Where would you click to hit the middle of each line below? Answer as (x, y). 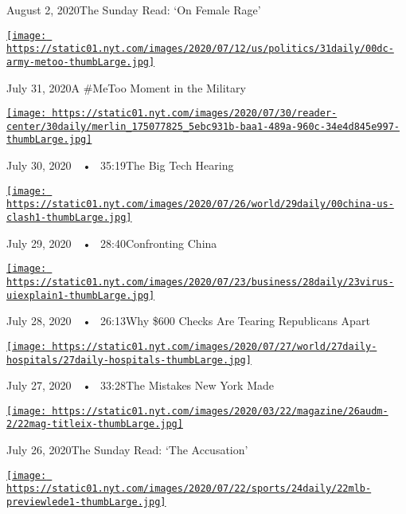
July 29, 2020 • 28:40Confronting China (112, 243)
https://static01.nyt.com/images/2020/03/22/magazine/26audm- (220, 411)
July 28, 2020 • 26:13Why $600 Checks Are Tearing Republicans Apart (188, 321)
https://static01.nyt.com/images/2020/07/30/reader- (195, 114)
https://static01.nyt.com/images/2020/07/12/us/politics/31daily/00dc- (200, 49)
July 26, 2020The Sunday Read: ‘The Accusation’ (127, 450)
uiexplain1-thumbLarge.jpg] (81, 295)
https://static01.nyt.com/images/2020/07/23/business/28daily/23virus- (200, 282)
